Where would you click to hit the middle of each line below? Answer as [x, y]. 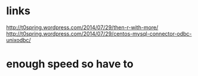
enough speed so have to [70, 64]
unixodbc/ [18, 40]
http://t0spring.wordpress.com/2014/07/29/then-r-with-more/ [82, 27]
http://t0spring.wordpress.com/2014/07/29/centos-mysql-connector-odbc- [99, 33]
